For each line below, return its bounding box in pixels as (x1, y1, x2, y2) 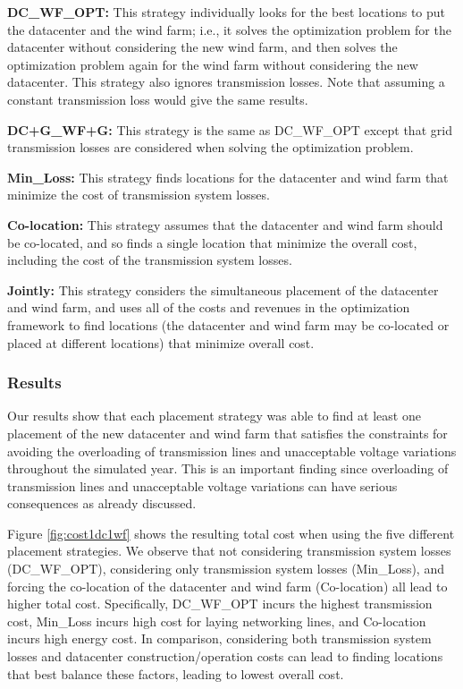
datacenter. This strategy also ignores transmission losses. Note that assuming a (7, 72, 445, 91)
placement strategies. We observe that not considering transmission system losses (7, 541, 451, 560)
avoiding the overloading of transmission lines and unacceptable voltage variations (7, 441, 457, 460)
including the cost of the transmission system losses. (7, 251, 292, 269)
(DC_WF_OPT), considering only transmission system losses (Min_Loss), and (7, 559, 444, 578)
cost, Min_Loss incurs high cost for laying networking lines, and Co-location (7, 611, 426, 630)
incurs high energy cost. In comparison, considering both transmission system (7, 629, 432, 648)
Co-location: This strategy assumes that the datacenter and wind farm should (7, 215, 443, 234)
